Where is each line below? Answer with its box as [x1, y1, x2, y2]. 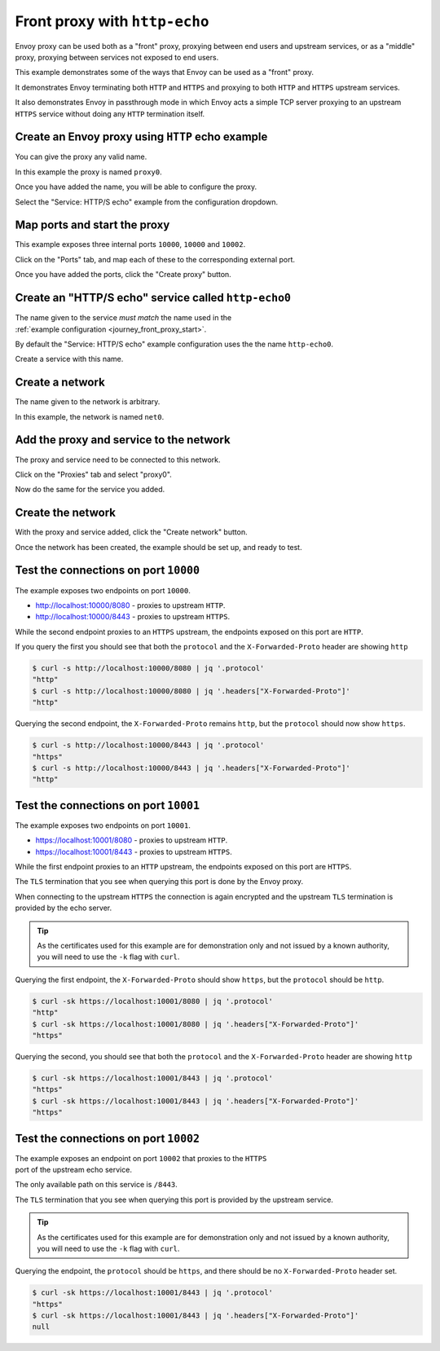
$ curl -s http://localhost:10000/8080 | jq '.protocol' [32, 664, 265, 673]
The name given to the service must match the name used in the [15, 313, 232, 323]
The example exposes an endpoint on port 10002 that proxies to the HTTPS [15, 1153, 267, 1163]
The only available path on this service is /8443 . [15, 1180, 178, 1190]
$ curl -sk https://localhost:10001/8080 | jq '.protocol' [32, 997, 273, 1006]
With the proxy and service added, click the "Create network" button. [15, 527, 248, 537]
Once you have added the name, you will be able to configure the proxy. [15, 182, 257, 191]
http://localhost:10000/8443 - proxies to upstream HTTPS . [35, 612, 231, 622]
